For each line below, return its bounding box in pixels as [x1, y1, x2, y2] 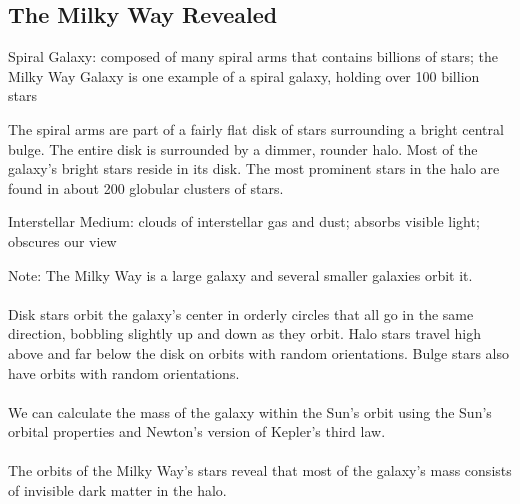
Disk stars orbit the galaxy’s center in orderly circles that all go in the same [8, 303, 474, 324]
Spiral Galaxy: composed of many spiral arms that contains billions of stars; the [8, 46, 499, 67]
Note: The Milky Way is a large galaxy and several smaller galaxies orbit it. [8, 264, 473, 285]
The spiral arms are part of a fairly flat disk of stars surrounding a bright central [8, 118, 504, 139]
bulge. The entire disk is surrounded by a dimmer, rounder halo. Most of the [8, 138, 478, 159]
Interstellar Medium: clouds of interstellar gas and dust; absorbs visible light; [8, 211, 480, 232]
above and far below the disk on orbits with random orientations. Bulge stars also [8, 342, 509, 363]
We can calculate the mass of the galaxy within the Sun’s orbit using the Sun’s [8, 401, 492, 422]
